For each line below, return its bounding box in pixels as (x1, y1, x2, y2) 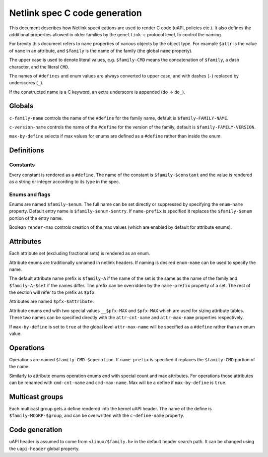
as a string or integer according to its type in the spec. (9, 179, 120, 185)
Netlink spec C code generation (9, 7, 142, 18)
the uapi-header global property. (9, 446, 80, 452)
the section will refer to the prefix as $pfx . (9, 289, 96, 295)
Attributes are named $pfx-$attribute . (9, 298, 94, 305)
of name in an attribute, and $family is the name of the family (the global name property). (9, 48, 193, 54)
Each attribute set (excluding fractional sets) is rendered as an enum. (9, 251, 150, 257)
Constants (9, 161, 35, 168)
